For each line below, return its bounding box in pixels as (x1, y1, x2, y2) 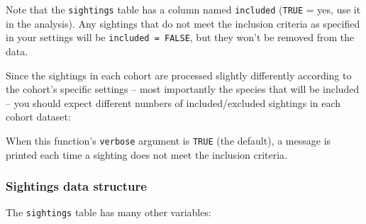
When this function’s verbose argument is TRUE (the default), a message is (6, 133, 331, 147)
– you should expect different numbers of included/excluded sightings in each (6, 95, 341, 110)
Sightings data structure (6, 177, 147, 195)
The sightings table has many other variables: (6, 205, 211, 220)
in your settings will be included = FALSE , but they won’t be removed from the (6, 30, 355, 45)
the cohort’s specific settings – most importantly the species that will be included (6, 82, 360, 96)
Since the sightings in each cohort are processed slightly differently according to (6, 67, 352, 82)
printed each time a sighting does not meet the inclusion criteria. (6, 147, 287, 162)
